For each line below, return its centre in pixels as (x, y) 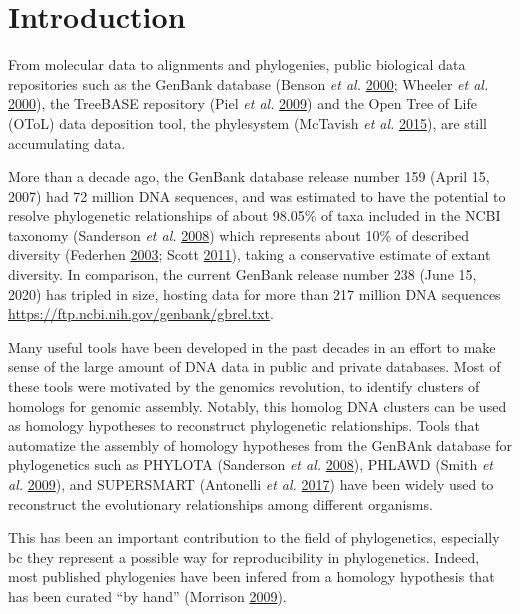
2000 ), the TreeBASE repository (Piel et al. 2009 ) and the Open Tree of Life (242, 103)
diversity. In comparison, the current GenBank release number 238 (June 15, (242, 274)
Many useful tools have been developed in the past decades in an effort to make (252, 346)
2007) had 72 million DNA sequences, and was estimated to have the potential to (257, 195)
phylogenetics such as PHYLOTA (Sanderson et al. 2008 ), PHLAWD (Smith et (250, 464)
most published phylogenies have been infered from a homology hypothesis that (251, 576)
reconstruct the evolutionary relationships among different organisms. (220, 503)
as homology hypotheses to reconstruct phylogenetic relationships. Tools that (244, 425)
